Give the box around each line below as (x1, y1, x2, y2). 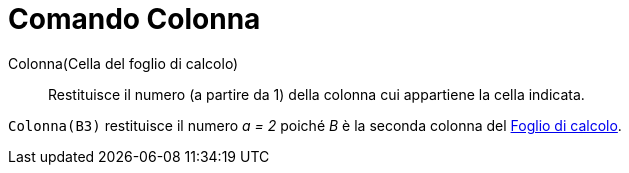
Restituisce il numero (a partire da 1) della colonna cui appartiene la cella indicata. (48, 85, 585, 103)
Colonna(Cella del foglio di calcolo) (8, 54, 239, 72)
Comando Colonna (8, 2, 261, 36)
